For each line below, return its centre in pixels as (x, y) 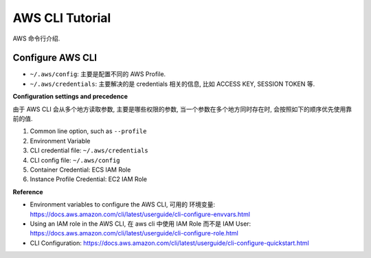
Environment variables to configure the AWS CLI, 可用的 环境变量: (123, 204)
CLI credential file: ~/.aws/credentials (89, 150)
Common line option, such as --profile (88, 131)
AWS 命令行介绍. (36, 38)
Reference (28, 191)
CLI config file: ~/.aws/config (75, 160)
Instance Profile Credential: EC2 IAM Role (89, 179)
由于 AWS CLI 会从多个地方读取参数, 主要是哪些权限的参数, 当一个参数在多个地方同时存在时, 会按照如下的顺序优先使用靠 (182, 109)
